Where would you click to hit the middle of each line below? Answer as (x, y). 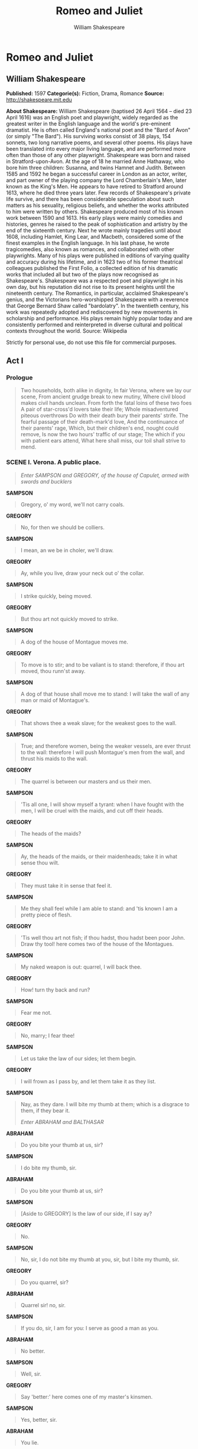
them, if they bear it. (45, 1110)
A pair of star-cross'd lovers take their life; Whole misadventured (99, 410)
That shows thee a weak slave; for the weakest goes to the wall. (98, 723)
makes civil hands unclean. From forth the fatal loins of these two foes (106, 403)
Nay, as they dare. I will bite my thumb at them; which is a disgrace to (105, 1104)
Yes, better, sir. (39, 1419)
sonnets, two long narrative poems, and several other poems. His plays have (99, 142)
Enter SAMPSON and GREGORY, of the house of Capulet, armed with (105, 475)
